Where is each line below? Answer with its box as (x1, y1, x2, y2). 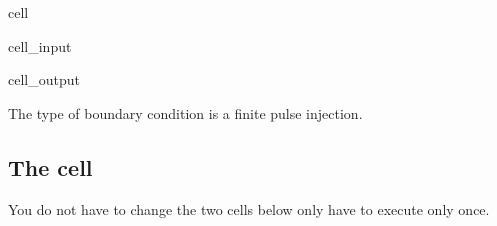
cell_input (8, 35, 72, 56)
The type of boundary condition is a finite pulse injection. (8, 102, 363, 123)
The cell (8, 151, 93, 182)
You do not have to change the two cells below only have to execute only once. (8, 198, 490, 219)
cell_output (8, 69, 80, 90)
